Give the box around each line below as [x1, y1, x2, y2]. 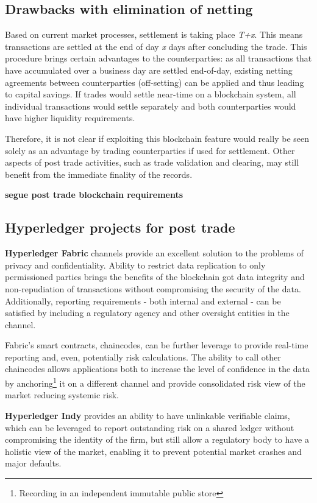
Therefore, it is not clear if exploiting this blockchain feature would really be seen [5, 132, 309, 144]
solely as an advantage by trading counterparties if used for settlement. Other [5, 144, 295, 157]
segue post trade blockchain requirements [5, 188, 183, 201]
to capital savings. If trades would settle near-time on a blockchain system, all [5, 88, 296, 100]
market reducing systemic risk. [5, 389, 119, 401]
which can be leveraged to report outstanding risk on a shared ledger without [5, 421, 294, 434]
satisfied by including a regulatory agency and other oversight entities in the [5, 306, 290, 319]
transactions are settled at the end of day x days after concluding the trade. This [5, 40, 307, 52]
